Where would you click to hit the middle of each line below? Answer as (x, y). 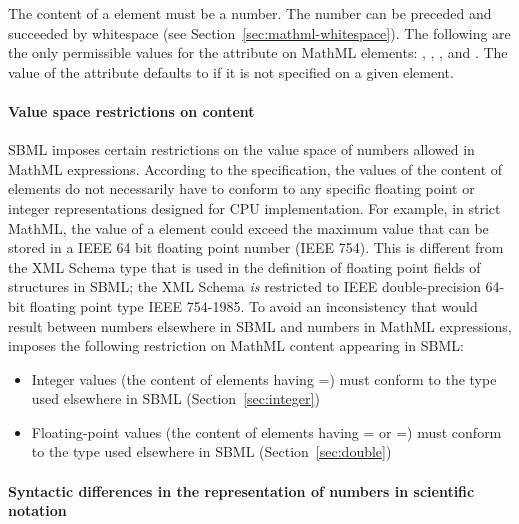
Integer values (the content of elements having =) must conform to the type (264, 378)
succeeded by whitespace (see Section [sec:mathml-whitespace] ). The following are (259, 32)
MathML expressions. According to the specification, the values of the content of (255, 168)
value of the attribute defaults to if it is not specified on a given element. (231, 71)
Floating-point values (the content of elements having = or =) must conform (266, 431)
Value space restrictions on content (131, 110)
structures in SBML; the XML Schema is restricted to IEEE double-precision (244, 286)
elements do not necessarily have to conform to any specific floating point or (241, 188)
